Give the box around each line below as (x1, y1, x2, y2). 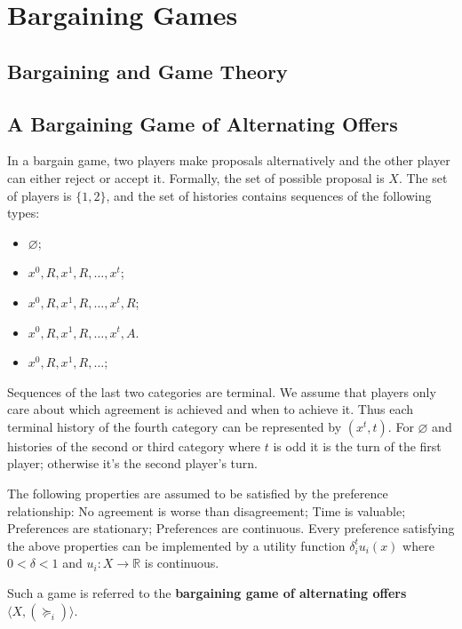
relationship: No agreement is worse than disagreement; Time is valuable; (7, 501, 406, 520)
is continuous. (144, 553, 219, 572)
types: (7, 203, 40, 222)
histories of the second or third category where (7, 436, 261, 455)
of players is (7, 186, 72, 204)
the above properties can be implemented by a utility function (7, 536, 346, 554)
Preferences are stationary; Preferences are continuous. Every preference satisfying (7, 519, 455, 537)
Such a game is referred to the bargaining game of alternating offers (7, 584, 407, 602)
